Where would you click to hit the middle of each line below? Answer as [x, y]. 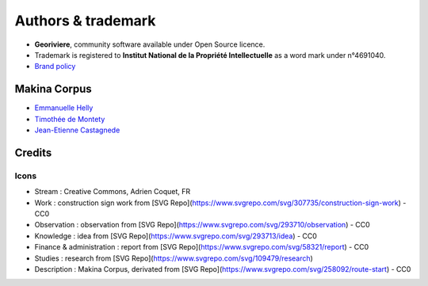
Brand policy [55, 67]
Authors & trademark [85, 21]
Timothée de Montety [70, 119]
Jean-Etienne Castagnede [77, 130]
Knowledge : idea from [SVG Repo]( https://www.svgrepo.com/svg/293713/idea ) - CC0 [176, 236]
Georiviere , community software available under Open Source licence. [150, 44]
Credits [33, 153]
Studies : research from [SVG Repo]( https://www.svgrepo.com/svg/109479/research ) [174, 258]
